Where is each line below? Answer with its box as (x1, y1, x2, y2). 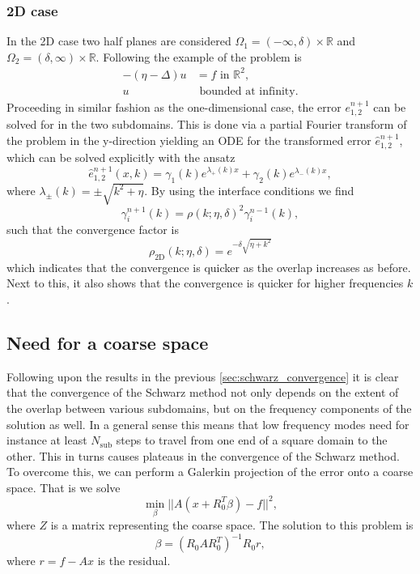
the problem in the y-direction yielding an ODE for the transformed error (6, 131, 371, 148)
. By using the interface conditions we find (144, 181, 354, 198)
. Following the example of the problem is (95, 48, 302, 65)
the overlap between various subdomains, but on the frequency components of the (6, 399, 412, 416)
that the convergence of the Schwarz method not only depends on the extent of (6, 384, 399, 401)
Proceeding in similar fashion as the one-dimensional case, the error (6, 98, 342, 115)
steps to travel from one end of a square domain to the (116, 432, 388, 449)
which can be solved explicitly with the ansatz (6, 149, 235, 166)
